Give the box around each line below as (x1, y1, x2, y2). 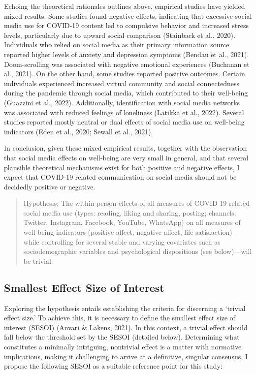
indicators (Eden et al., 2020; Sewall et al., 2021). (4, 126, 153, 136)
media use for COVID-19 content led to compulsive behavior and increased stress (4, 20, 249, 31)
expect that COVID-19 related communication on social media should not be (4, 172, 237, 182)
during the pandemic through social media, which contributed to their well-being (4, 88, 248, 98)
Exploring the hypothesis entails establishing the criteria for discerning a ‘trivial (4, 303, 246, 313)
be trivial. (23, 255, 53, 266)
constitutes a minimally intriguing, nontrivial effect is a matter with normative (4, 342, 242, 352)
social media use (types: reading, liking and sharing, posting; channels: (23, 207, 236, 218)
